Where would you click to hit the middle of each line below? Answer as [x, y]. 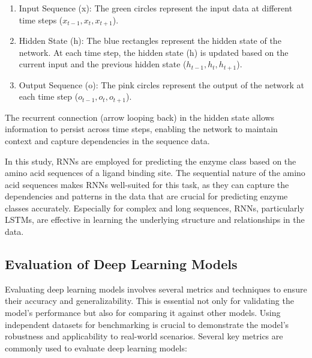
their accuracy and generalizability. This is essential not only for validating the [149, 301]
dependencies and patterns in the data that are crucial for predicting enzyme [146, 196]
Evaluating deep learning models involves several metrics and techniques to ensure [156, 289]
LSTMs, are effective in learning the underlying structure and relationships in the [155, 220]
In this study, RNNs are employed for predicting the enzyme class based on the [151, 161]
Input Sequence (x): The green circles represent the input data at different [156, 8]
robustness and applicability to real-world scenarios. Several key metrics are [144, 336]
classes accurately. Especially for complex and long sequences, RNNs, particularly [154, 208]
